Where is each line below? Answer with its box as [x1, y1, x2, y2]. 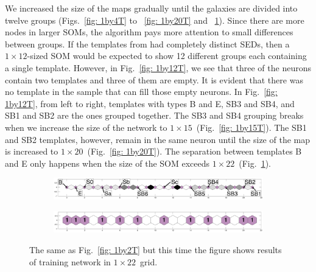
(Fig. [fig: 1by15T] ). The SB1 [196, 120, 307, 133]
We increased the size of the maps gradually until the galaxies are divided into [5, 2, 298, 14]
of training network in [29, 255, 111, 268]
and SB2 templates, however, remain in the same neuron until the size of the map [5, 133, 311, 145]
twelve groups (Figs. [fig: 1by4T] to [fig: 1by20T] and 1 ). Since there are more [5, 13, 304, 26]
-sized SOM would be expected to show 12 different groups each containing [27, 49, 307, 62]
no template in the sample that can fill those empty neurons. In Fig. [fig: [5, 85, 278, 98]
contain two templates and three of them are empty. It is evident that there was [5, 73, 303, 86]
